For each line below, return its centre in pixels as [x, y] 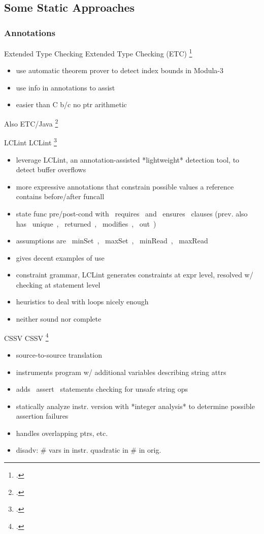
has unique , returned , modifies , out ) [86, 223]
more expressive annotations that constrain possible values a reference [125, 186]
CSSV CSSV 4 [26, 337]
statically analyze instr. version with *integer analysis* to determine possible [135, 406]
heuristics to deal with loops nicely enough [82, 302]
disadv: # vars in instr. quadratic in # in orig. [89, 450]
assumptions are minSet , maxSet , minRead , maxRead [112, 241]
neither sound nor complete [59, 319]
